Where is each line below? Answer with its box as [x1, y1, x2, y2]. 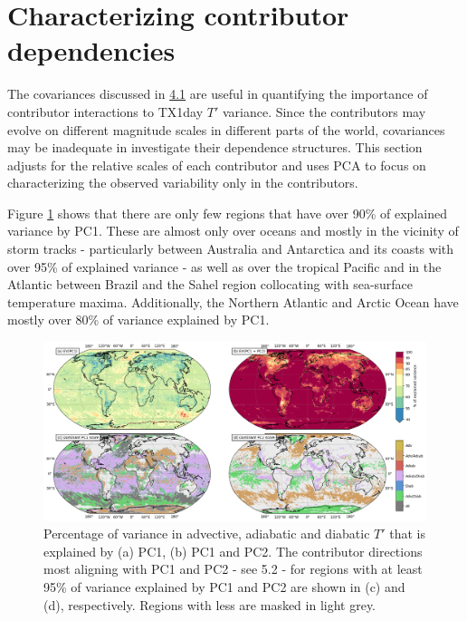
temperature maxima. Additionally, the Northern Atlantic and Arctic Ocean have [7, 292, 459, 311]
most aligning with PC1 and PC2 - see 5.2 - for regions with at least [43, 559, 423, 578]
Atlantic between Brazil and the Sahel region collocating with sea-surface [7, 275, 414, 294]
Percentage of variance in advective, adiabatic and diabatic [43, 524, 370, 543]
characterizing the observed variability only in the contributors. [7, 173, 358, 192]
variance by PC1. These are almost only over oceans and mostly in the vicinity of [7, 221, 459, 240]
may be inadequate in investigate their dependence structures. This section [7, 138, 423, 157]
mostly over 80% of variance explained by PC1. [7, 310, 270, 329]
